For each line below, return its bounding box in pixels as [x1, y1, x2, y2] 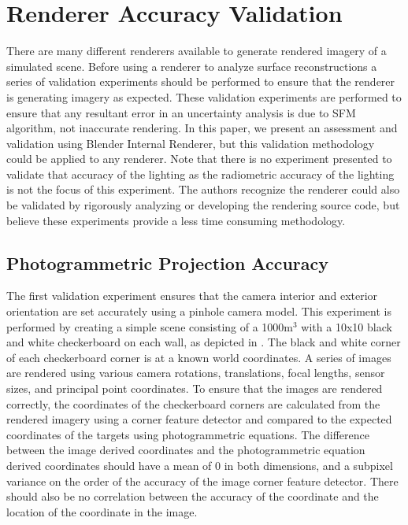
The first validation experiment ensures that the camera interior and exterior [6, 287, 378, 304]
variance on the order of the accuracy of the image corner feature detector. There [6, 472, 399, 489]
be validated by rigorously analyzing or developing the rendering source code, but [6, 197, 400, 213]
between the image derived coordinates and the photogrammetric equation [6, 442, 365, 458]
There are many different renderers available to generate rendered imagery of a [6, 43, 387, 59]
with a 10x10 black [301, 318, 392, 335]
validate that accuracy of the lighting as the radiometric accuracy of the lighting [6, 165, 395, 182]
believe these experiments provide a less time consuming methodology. [6, 212, 346, 228]
